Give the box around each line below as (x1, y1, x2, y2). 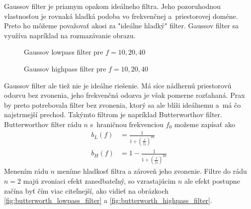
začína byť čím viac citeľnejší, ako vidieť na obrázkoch (4, 185, 169, 196)
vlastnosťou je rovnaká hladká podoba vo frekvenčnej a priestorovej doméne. (4, 10, 238, 21)
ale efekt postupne (184, 175, 240, 186)
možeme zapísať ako (174, 119, 235, 129)
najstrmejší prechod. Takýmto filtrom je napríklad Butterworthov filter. (4, 109, 222, 120)
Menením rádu (4, 166, 49, 176)
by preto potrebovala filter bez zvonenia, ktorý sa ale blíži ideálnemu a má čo (4, 99, 241, 110)
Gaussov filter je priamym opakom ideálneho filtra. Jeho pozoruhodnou (4, 1, 221, 11)
